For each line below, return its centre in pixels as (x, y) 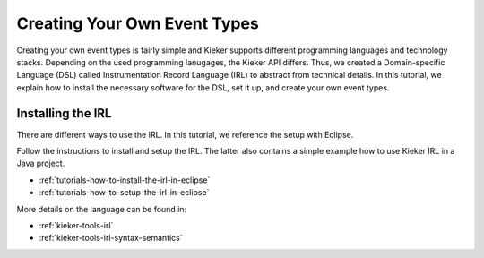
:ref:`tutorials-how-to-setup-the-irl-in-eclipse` (124, 193)
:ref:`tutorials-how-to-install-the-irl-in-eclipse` (125, 180)
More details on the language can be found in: (102, 209)
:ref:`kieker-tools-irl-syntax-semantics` (111, 238)
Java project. (41, 163)
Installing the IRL (64, 113)
